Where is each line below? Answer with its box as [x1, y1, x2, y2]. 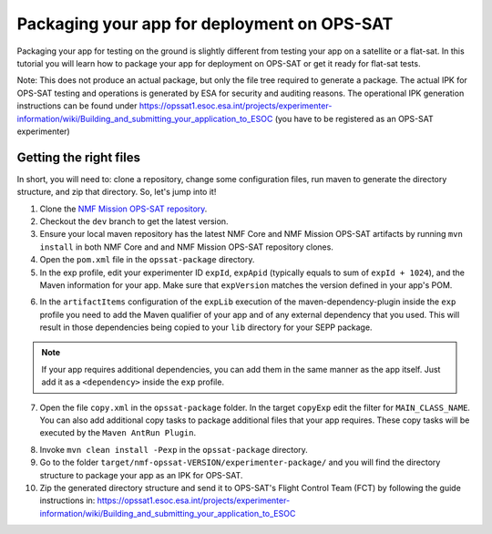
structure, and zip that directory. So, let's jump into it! [16, 187, 217, 198]
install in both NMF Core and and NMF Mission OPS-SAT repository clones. [39, 241, 334, 252]
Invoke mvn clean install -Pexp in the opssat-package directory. [39, 444, 309, 455]
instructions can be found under [16, 100, 138, 111]
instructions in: [39, 495, 96, 506]
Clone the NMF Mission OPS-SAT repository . [39, 203, 208, 214]
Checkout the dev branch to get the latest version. [39, 215, 229, 227]
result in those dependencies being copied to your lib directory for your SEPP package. [39, 322, 373, 333]
